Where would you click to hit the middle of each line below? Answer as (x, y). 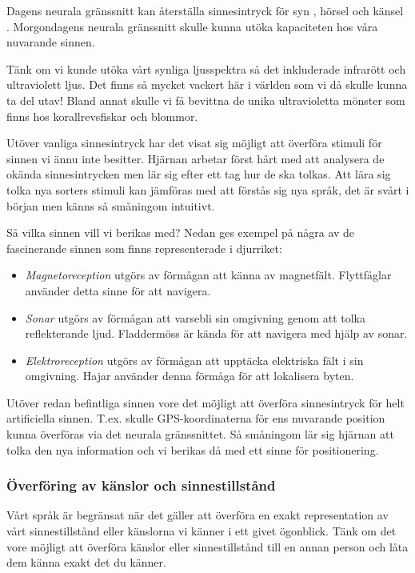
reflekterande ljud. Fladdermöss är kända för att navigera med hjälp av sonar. (216, 333)
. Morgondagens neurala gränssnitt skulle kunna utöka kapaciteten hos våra (192, 26)
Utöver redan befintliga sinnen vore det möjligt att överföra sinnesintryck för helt (206, 402)
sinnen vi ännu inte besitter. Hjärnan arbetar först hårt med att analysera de (196, 158)
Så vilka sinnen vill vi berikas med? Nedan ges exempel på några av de (181, 232)
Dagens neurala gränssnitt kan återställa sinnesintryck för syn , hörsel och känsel (205, 10)
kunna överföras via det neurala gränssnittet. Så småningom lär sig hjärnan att (200, 434)
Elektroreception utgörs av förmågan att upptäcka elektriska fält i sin (194, 360)
